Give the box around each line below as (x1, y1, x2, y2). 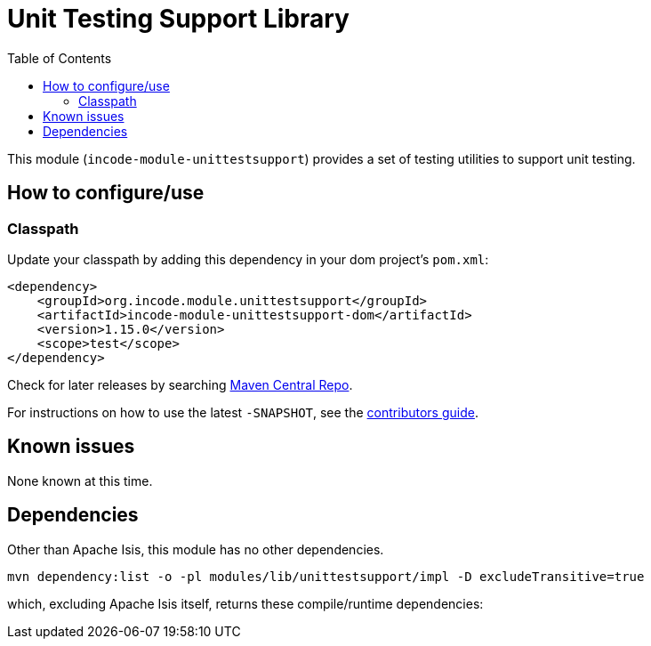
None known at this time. (7, 472, 153, 489)
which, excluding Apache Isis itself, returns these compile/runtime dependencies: (7, 595, 484, 611)
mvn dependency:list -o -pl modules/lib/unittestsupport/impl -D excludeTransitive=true (7, 569, 645, 584)
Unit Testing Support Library (7, 4, 350, 34)
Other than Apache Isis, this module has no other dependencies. (7, 541, 384, 557)
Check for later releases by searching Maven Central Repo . (7, 376, 353, 392)
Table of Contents (7, 50, 112, 66)
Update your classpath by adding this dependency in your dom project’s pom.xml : (7, 251, 489, 267)
